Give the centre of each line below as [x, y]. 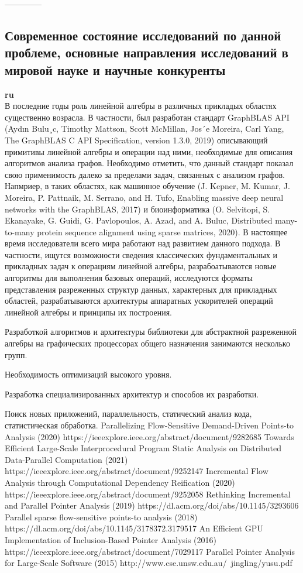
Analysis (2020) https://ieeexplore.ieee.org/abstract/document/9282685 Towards [149, 436]
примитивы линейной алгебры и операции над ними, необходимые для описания [149, 151]
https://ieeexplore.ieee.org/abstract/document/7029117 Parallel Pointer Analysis [150, 551]
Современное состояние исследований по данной [143, 35]
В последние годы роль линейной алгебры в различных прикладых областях [141, 106]
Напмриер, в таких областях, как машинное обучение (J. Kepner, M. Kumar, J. [147, 186]
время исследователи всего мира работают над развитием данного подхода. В [143, 243]
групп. [16, 354]
